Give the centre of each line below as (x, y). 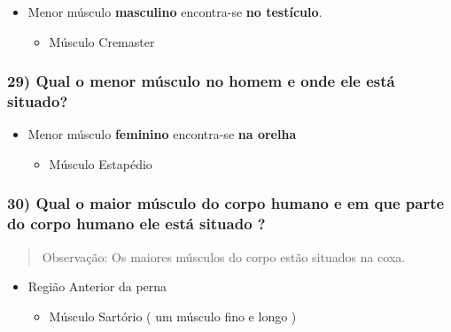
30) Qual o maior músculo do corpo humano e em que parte (226, 203)
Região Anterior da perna (97, 286)
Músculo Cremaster (102, 41)
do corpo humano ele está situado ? (136, 224)
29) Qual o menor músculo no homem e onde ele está (201, 81)
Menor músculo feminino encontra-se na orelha (162, 134)
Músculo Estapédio (101, 163)
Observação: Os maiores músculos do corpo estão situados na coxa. (224, 256)
